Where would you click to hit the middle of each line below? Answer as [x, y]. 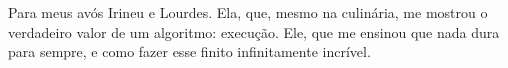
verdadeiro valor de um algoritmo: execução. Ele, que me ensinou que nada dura [254, 31]
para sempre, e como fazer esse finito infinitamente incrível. [189, 51]
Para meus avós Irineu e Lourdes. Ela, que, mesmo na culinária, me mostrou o [248, 12]
